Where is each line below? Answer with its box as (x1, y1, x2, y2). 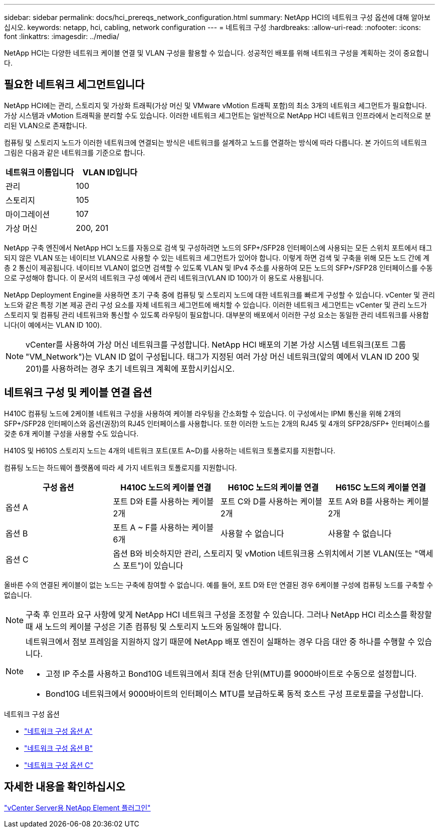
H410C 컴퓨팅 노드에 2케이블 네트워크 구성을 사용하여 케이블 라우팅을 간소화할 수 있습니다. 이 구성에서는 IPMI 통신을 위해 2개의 (4, 409, 401, 418)
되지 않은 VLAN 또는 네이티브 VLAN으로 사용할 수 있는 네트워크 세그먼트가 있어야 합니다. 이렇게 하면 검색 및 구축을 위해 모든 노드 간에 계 (4, 253, 429, 262)
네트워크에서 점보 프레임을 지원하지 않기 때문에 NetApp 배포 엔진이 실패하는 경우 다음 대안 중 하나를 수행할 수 (26, 636, 415, 647)
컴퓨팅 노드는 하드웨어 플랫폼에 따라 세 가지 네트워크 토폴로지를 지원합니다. (4, 463, 237, 472)
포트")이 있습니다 (122, 560, 183, 571)
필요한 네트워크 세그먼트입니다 (4, 78, 145, 91)
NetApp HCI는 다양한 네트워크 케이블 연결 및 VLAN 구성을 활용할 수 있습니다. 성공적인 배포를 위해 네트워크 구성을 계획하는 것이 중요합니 (4, 49, 429, 57)
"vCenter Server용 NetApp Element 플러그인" (4, 803, 151, 812)
